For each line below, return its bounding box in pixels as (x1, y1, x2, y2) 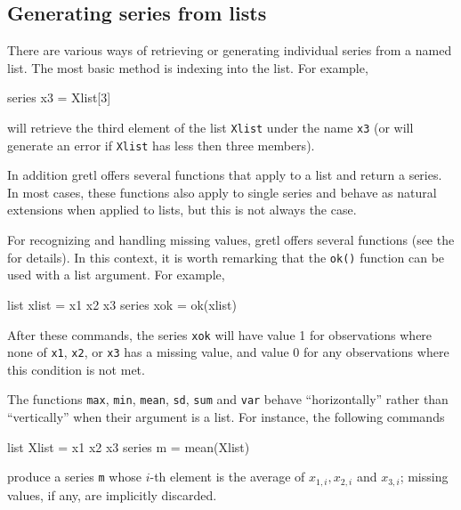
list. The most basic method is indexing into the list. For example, (7, 58, 368, 77)
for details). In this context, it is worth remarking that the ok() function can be (7, 247, 445, 266)
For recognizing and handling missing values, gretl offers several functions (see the (7, 231, 455, 249)
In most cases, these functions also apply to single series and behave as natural (7, 182, 437, 201)
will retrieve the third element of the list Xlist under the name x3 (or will (7, 117, 414, 136)
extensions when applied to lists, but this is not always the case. (7, 200, 357, 219)
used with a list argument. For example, (7, 265, 225, 284)
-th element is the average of (150, 467, 305, 486)
